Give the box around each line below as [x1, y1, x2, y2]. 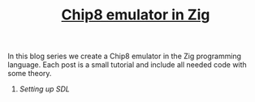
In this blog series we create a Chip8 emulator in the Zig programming [7, 51, 241, 62]
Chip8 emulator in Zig [61, 6, 210, 24]
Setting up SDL [19, 84, 70, 94]
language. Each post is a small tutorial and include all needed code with [7, 60, 247, 70]
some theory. [7, 69, 52, 79]
